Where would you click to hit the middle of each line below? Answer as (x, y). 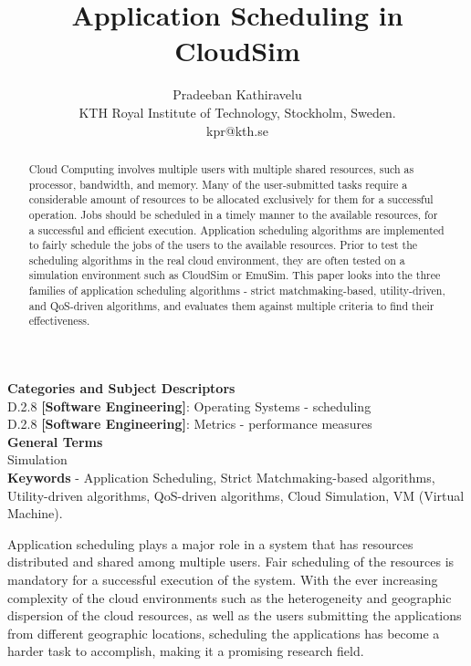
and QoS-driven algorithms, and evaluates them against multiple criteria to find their (231, 305)
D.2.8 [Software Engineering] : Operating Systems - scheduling (189, 406)
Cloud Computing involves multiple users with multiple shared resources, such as (221, 168)
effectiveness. (59, 321)
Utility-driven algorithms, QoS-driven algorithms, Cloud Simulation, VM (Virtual (236, 495)
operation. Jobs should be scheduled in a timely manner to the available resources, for (233, 214)
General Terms (55, 441)
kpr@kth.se (237, 130)
